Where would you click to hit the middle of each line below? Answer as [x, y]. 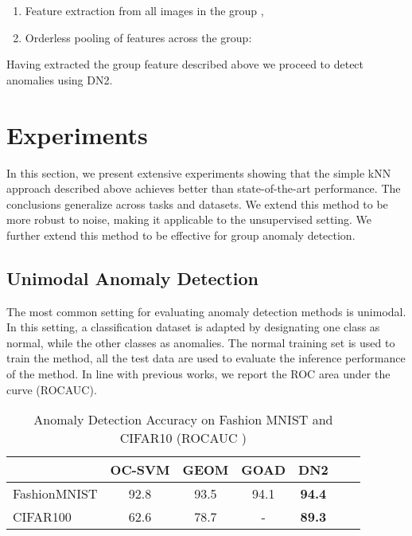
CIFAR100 [42, 517]
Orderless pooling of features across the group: [138, 37]
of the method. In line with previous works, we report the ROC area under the [198, 374]
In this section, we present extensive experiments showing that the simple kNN [199, 172]
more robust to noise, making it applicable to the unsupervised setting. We [189, 219]
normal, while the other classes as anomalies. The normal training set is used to [201, 342]
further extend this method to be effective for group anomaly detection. [181, 235]
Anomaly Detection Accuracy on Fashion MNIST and [183, 420]
